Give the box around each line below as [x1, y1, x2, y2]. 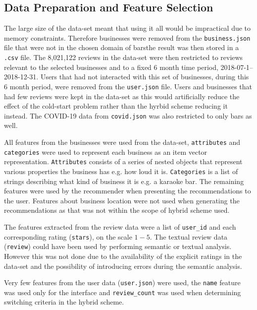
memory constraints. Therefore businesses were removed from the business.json [4, 32, 251, 43]
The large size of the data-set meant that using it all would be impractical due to [4, 23, 251, 33]
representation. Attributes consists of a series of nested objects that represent [4, 156, 243, 167]
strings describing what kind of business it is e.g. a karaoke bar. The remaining [4, 176, 244, 186]
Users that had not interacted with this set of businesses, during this [40, 71, 249, 82]
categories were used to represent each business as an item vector [4, 146, 207, 157]
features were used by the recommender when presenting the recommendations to [4, 186, 251, 196]
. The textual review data [150, 231, 228, 242]
